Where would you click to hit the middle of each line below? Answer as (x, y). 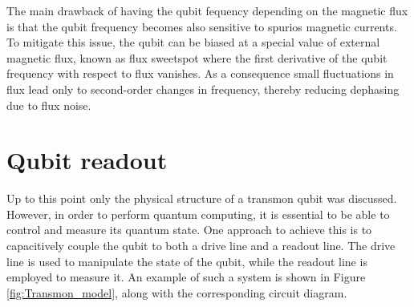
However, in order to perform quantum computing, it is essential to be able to (198, 214)
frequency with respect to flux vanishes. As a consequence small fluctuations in (200, 73)
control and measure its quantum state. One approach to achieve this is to (189, 230)
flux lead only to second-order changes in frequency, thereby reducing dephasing (203, 89)
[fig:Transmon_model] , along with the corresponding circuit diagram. (177, 292)
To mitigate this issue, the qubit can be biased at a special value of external (193, 42)
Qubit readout (87, 160)
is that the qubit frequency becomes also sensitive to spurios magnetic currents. (202, 26)
